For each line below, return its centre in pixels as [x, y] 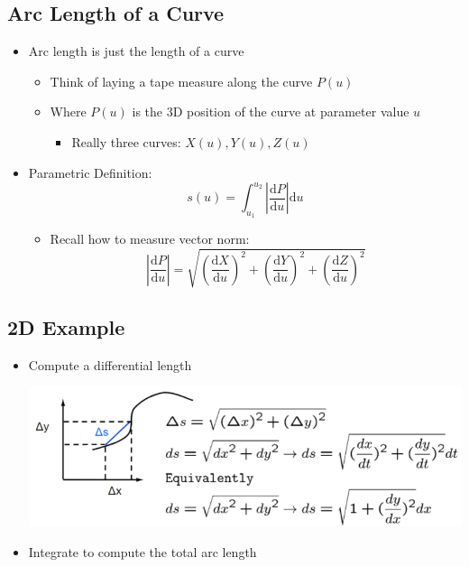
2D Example [66, 326]
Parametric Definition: [90, 172]
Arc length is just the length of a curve [136, 51]
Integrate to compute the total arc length [143, 551]
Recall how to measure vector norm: [150, 239]
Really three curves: [126, 141]
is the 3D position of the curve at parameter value [271, 112]
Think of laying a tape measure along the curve [181, 81]
